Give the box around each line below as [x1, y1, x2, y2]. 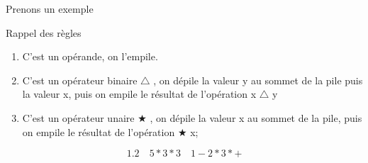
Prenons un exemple [6, 1, 94, 16]
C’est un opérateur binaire [22, 72, 138, 87]
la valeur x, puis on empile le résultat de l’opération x [22, 86, 257, 101]
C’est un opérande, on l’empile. [22, 49, 158, 64]
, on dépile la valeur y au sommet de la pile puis [153, 72, 363, 87]
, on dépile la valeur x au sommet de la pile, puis [150, 110, 362, 125]
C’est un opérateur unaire [22, 110, 135, 125]
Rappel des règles [6, 25, 82, 40]
